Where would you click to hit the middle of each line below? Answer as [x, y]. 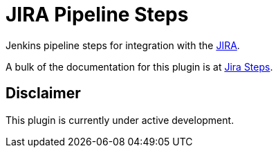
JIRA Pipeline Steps [97, 15]
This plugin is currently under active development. [120, 120]
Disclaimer [43, 93]
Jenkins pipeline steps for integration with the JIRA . [123, 45]
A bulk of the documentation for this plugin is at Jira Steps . [139, 66]
